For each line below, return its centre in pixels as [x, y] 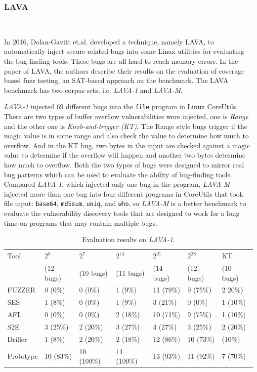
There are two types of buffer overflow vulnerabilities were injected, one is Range [126, 116]
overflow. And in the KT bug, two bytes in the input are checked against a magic [127, 145]
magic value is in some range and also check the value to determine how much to [126, 136]
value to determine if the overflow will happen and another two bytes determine [125, 155]
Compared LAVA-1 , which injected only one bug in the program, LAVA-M [117, 184]
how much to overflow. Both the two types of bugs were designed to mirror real [124, 165]
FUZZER [21, 290]
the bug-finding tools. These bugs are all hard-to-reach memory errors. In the [121, 61]
